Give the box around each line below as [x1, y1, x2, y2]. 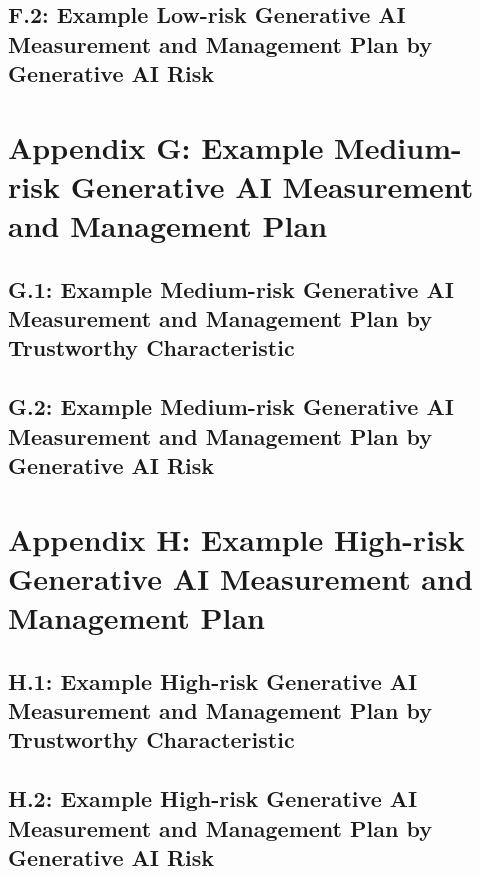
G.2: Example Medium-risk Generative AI [8, 391, 454, 422]
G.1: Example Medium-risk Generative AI [8, 273, 454, 304]
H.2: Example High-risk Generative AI [8, 783, 418, 814]
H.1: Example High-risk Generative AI [8, 665, 418, 696]
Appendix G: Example [8, 126, 324, 167]
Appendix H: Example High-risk [8, 518, 465, 559]
